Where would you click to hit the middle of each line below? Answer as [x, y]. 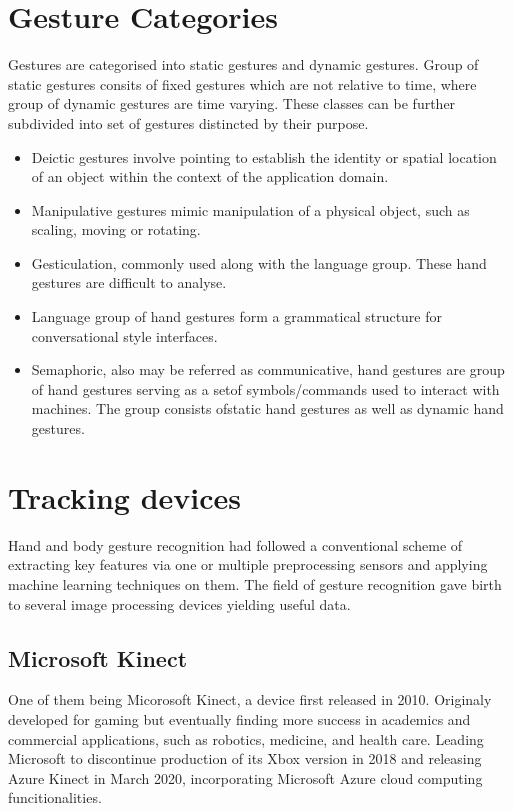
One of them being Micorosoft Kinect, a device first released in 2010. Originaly [250, 699]
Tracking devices [125, 496]
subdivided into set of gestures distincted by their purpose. [188, 122]
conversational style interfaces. [124, 335]
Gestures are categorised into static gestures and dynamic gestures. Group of [243, 64]
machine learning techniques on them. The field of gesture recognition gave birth [255, 583]
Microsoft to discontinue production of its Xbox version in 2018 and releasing [245, 758]
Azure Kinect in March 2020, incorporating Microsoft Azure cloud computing [245, 777]
